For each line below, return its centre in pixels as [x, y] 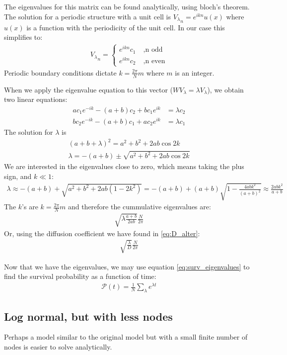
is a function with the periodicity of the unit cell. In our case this [126, 27]
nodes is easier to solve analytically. [58, 347]
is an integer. [195, 72]
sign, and [18, 176]
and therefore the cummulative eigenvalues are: [139, 207]
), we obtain [225, 89]
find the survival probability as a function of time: [80, 276]
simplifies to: [23, 37]
